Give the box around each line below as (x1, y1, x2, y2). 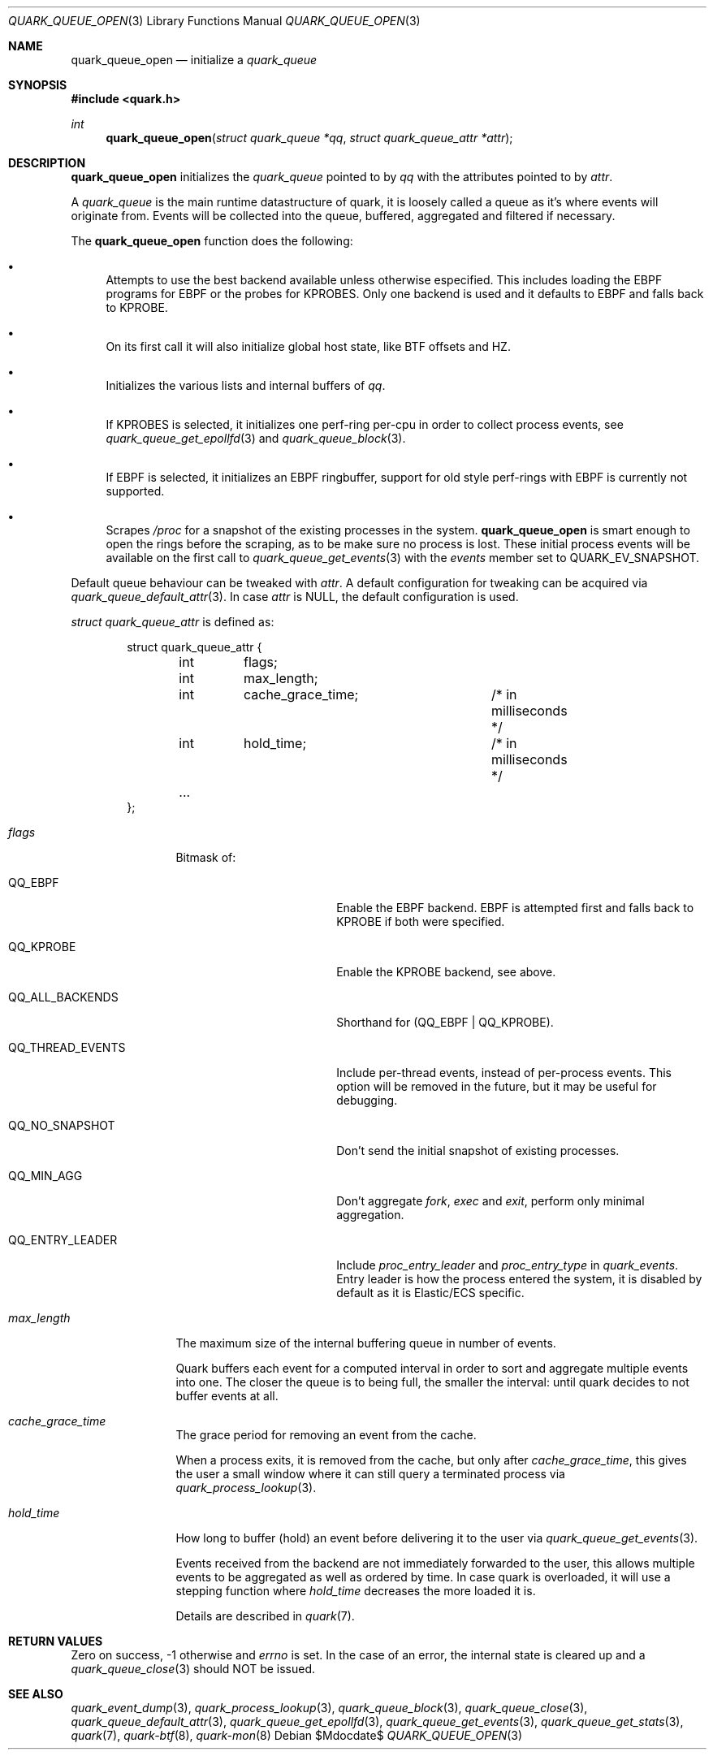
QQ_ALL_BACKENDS (8, 990, 119, 1004)
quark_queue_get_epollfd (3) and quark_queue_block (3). (106, 431, 406, 445)
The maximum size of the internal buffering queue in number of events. (175, 1336, 556, 1350)
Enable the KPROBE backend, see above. (336, 965, 556, 979)
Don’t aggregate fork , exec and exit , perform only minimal (336, 1194, 645, 1208)
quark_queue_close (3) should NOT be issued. (71, 1662, 316, 1676)
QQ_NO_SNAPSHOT (8, 1118, 115, 1132)
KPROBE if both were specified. (336, 915, 505, 928)
